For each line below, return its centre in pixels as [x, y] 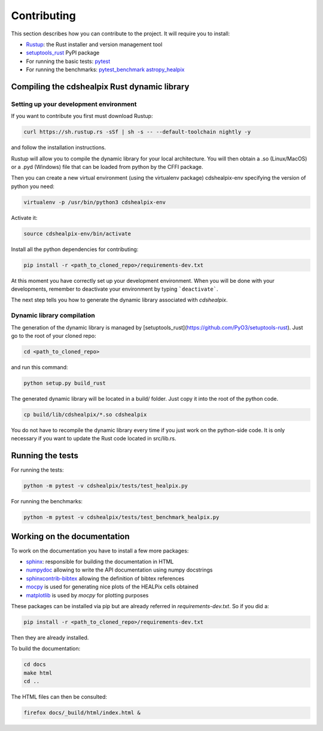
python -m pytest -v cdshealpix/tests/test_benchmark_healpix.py [121, 517]
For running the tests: [37, 470]
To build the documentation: [46, 649]
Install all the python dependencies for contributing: [75, 249]
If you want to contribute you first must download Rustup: [82, 116]
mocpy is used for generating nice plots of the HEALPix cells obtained [112, 587]
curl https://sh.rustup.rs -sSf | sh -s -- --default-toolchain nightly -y [137, 132]
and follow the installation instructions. [59, 147]
